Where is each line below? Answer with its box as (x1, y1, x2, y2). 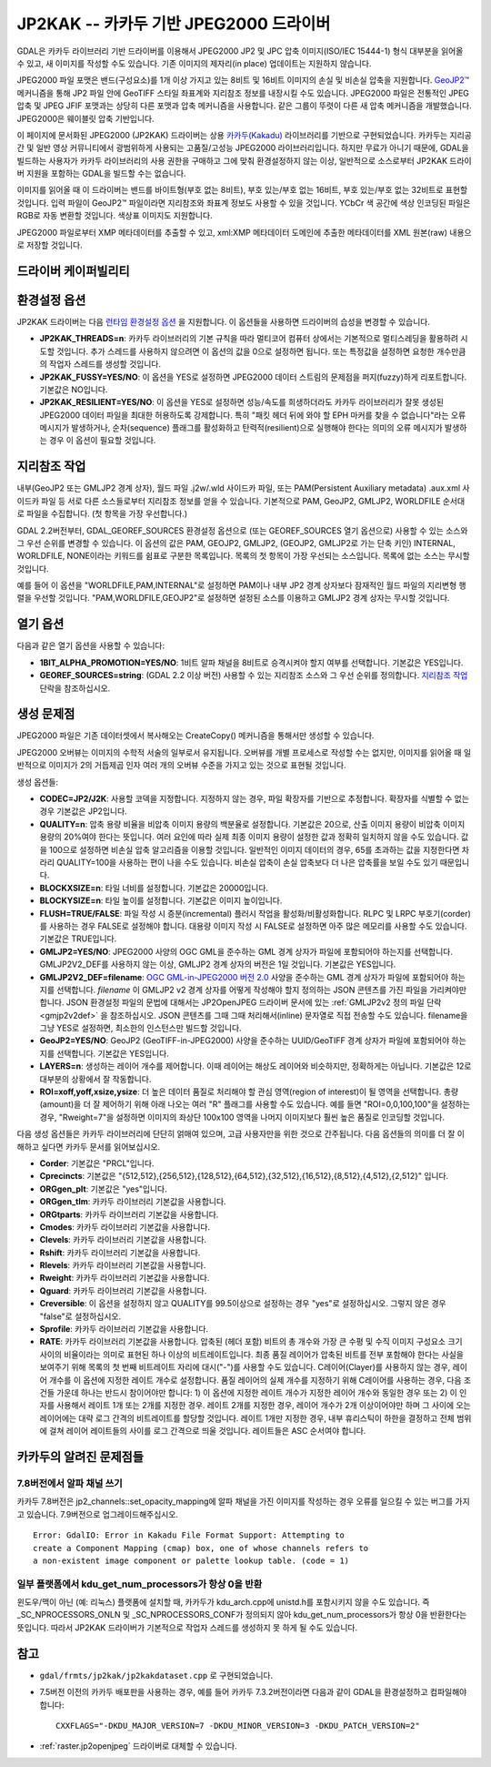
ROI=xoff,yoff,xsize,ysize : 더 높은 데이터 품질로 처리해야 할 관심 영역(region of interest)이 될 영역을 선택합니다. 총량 (39, 1086, 459, 1097)
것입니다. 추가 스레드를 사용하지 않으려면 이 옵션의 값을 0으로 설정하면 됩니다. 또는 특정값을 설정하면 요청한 (55, 346, 436, 357)
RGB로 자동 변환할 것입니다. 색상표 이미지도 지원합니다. (16, 210, 213, 221)
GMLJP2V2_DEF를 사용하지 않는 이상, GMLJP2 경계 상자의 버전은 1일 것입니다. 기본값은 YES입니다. (39, 959, 396, 970)
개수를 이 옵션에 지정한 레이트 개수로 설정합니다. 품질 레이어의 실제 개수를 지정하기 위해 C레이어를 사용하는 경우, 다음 (48, 1375, 463, 1386)
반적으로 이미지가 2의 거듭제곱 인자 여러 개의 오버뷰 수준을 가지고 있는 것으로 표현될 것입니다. (16, 760, 346, 771)
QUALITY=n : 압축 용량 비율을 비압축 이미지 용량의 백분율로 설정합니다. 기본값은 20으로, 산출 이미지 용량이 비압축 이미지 (39, 818, 466, 829)
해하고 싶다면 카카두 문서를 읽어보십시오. (16, 1141, 161, 1152)
